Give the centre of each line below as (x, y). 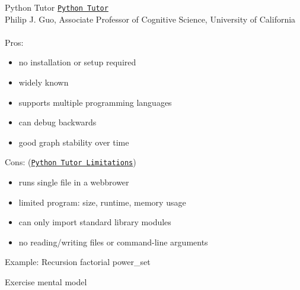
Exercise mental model (46, 282)
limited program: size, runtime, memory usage (102, 202)
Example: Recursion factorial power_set (78, 262)
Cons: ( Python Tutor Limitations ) (71, 162)
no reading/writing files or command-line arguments (113, 242)
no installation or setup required (77, 62)
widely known (44, 82)
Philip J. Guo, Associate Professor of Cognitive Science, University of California (150, 19)
